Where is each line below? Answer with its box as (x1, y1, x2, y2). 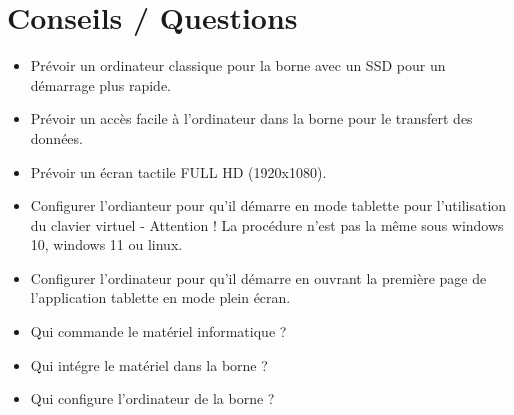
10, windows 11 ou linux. (30, 234, 183, 255)
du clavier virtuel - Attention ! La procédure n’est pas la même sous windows (30, 214, 504, 235)
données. (30, 127, 83, 148)
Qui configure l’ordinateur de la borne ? (30, 388, 275, 409)
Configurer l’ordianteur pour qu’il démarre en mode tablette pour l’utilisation (30, 195, 507, 216)
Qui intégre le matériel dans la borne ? (30, 354, 268, 375)
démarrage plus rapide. (30, 74, 172, 95)
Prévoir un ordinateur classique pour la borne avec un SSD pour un (30, 55, 446, 76)
